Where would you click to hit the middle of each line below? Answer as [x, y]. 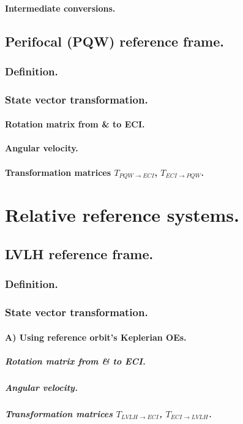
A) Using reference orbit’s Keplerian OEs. [96, 337]
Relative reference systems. [122, 215]
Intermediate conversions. [60, 8]
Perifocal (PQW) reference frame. [115, 41]
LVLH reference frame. [79, 253]
